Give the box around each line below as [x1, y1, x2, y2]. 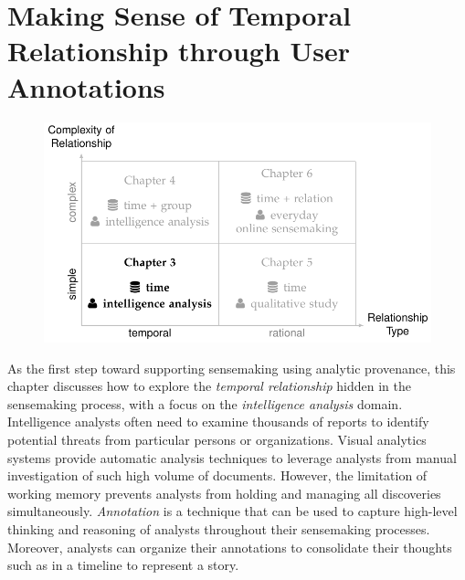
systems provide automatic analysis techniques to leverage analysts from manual [7, 448, 457, 467]
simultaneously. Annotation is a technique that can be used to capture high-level [7, 501, 458, 521]
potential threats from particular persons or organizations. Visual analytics [7, 429, 427, 448]
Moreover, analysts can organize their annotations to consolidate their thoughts [7, 537, 452, 556]
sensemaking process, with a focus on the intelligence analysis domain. [7, 394, 403, 413]
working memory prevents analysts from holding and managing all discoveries [7, 483, 441, 502]
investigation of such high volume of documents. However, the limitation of [7, 466, 428, 485]
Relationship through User [7, 32, 351, 69]
